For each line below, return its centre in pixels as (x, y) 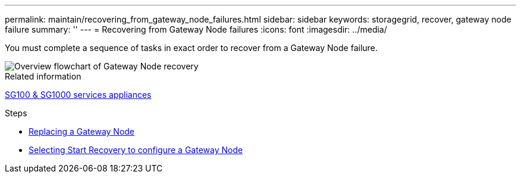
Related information (43, 76)
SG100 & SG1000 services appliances (78, 95)
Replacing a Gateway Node (82, 131)
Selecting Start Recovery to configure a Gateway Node (136, 150)
